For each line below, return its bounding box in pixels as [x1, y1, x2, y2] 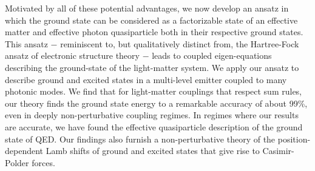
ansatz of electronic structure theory [5, 49, 140, 62]
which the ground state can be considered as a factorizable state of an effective [5, 13, 298, 26]
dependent [5, 144, 44, 157]
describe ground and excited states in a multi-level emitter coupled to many [5, 73, 287, 85]
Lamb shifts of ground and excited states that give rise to [46, 144, 260, 157]
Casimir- [262, 144, 294, 157]
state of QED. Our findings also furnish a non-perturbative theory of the [5, 132, 276, 145]
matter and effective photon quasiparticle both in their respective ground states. [5, 25, 303, 38]
